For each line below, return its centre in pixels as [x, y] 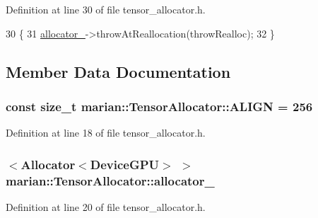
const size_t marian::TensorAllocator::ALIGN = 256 [159, 106]
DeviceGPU [125, 164]
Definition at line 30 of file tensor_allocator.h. [106, 9]
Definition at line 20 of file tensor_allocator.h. [106, 206]
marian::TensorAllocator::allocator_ [110, 180]
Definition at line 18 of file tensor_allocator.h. [106, 133]
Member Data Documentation [118, 71]
